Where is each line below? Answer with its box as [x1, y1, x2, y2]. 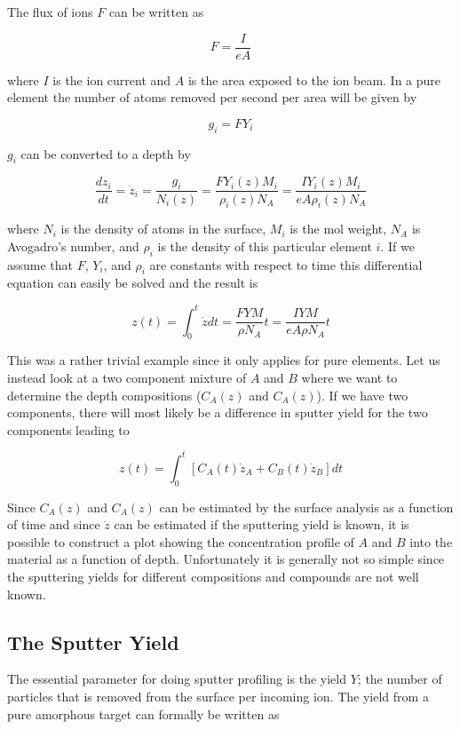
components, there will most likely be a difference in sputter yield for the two [7, 403, 428, 422]
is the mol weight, [289, 219, 387, 238]
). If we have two [316, 385, 408, 404]
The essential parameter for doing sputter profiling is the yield [7, 670, 347, 688]
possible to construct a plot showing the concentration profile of [7, 532, 354, 551]
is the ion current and [52, 70, 171, 89]
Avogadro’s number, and [7, 236, 139, 255]
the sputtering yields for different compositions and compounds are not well [7, 567, 419, 586]
